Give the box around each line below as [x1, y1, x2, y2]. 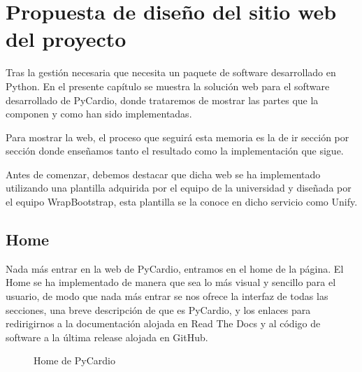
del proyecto [6, 24, 126, 53]
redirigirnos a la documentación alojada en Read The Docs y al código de [6, 316, 321, 331]
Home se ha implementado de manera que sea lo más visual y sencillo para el [6, 275, 336, 289]
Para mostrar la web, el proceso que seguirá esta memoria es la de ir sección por [6, 129, 349, 144]
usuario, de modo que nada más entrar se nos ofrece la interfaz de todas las [6, 289, 328, 303]
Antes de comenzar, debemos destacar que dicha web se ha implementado [6, 166, 321, 181]
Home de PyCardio [34, 353, 115, 368]
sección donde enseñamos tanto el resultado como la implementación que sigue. [6, 143, 344, 158]
